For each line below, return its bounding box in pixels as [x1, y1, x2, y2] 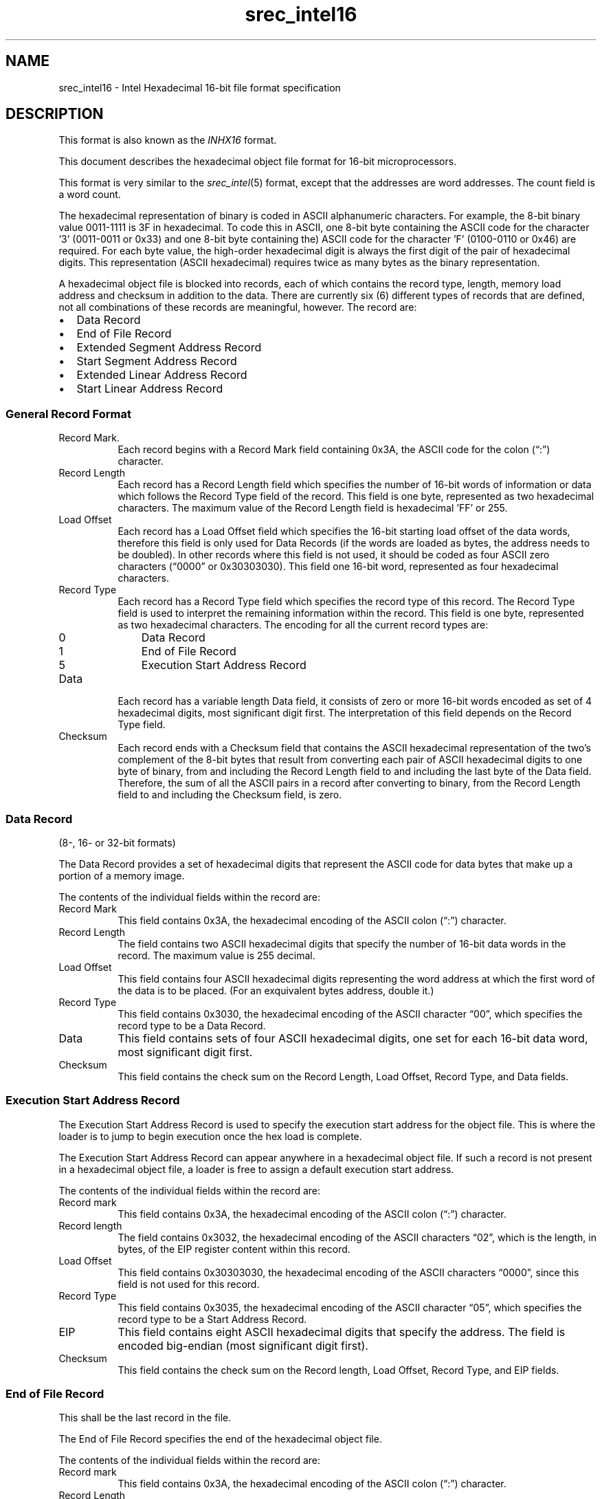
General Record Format [5, 406, 131, 421]
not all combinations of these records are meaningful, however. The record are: [58, 301, 417, 314]
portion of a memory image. [58, 869, 185, 882]
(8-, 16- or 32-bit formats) [58, 836, 176, 849]
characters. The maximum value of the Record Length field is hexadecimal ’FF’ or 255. [118, 502, 508, 514]
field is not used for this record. [118, 1278, 260, 1290]
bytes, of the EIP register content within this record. [118, 1243, 350, 1255]
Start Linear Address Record [76, 382, 223, 396]
